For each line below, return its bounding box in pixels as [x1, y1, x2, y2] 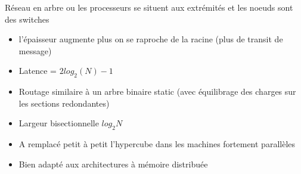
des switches [5, 13, 49, 25]
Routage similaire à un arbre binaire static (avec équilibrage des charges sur [18, 85, 296, 98]
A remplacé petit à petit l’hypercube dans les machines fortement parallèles [18, 138, 296, 150]
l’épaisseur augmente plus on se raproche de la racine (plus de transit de [18, 33, 283, 45]
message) [18, 44, 52, 57]
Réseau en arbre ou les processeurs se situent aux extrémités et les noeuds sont [5, 1, 293, 13]
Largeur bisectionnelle [18, 117, 99, 129]
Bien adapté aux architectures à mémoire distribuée [18, 157, 208, 170]
